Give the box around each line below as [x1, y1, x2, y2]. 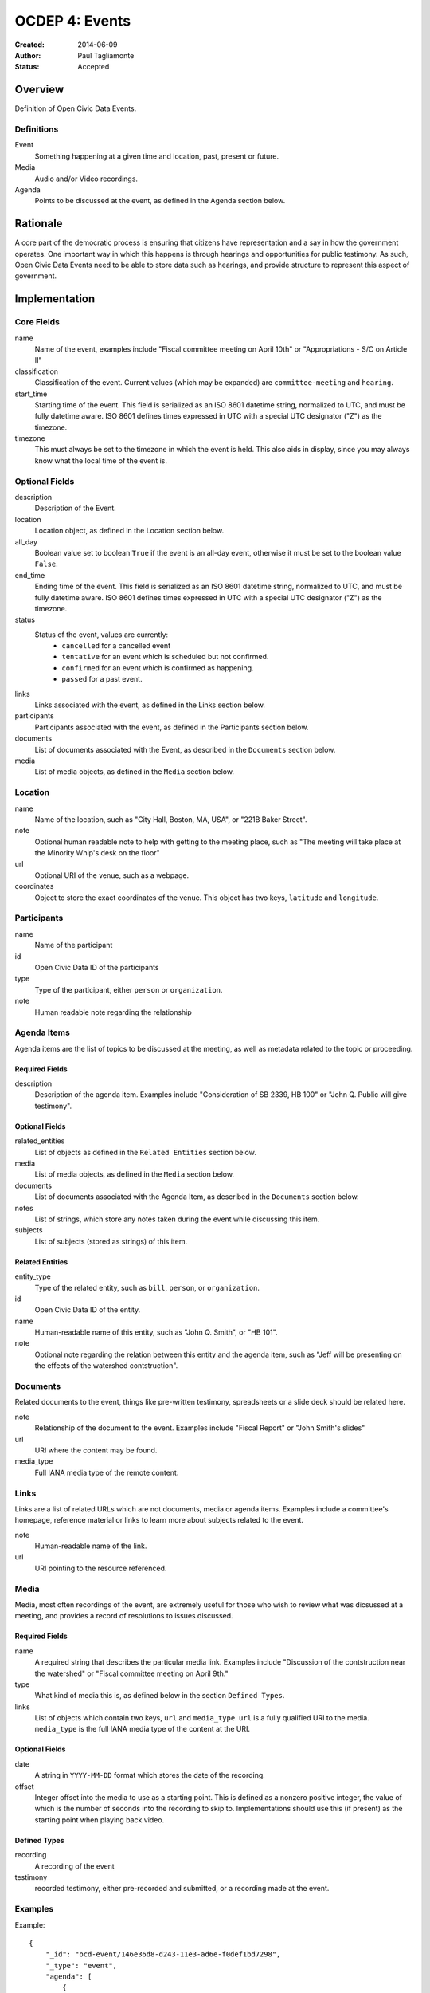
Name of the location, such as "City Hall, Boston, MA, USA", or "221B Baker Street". [34, 814, 307, 824]
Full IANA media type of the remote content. [34, 1468, 179, 1477]
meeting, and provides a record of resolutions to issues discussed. [14, 1611, 234, 1621]
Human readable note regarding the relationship [34, 1007, 193, 1016]
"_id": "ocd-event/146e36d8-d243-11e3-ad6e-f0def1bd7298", [45, 1950, 281, 1959]
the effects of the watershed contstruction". [34, 1361, 178, 1370]
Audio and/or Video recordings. [34, 174, 139, 183]
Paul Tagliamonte [77, 50, 135, 60]
